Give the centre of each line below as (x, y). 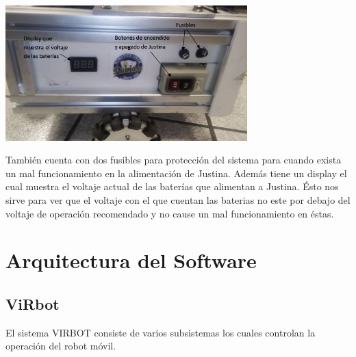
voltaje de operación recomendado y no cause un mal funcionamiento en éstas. (170, 213)
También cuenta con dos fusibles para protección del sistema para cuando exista (174, 160)
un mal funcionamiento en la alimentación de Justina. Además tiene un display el (176, 173)
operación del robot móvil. (61, 346)
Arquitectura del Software (131, 260)
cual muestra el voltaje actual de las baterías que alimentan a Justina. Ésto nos (172, 186)
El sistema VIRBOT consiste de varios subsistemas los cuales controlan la (161, 332)
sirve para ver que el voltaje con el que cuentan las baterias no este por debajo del (178, 200)
